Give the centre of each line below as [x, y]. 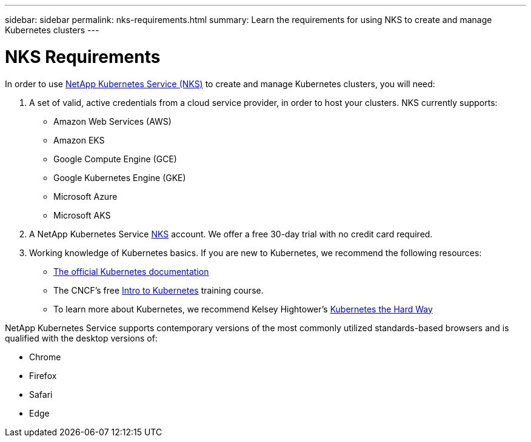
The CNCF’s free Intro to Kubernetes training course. [159, 290]
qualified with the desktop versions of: [81, 338]
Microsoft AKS [82, 215]
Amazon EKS [79, 140]
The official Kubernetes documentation [131, 271]
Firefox [43, 375]
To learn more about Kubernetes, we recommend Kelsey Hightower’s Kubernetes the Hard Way [243, 309]
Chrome [45, 357]
